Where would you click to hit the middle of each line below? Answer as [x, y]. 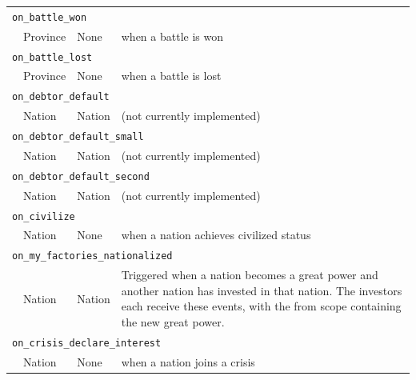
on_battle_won [50, 17]
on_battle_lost [52, 57]
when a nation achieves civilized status [216, 235]
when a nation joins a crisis [188, 361]
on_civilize [44, 216]
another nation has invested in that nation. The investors [262, 290]
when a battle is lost [171, 76]
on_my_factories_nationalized [92, 256]
